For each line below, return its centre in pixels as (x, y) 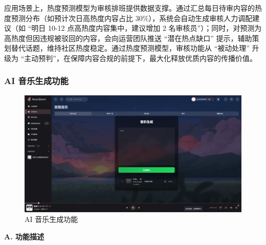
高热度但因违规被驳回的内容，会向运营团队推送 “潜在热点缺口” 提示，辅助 (128, 38)
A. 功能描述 (24, 236)
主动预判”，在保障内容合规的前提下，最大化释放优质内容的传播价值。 (140, 58)
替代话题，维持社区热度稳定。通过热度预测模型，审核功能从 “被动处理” (130, 48)
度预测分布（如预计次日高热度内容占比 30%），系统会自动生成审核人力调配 (128, 18)
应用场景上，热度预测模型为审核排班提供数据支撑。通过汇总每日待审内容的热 (133, 8)
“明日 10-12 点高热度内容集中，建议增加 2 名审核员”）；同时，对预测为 (145, 28)
